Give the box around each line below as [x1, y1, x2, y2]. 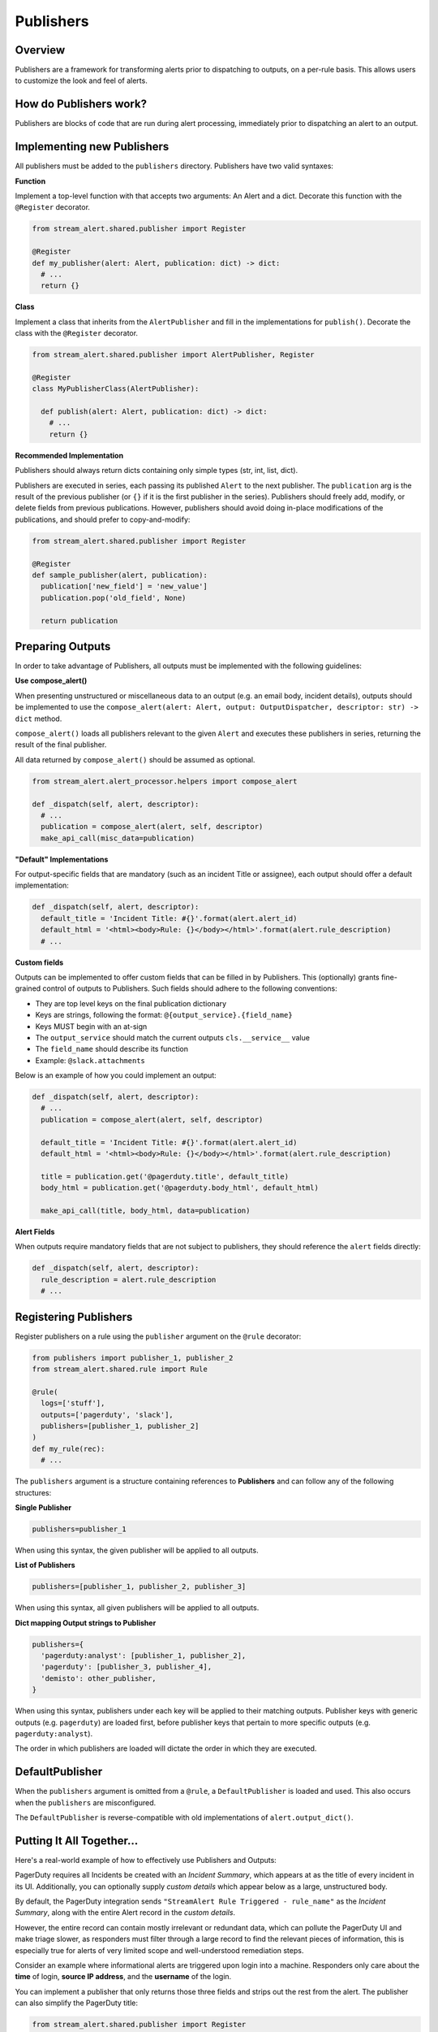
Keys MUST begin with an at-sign [35, 1021, 148, 1031]
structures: [15, 1487, 52, 1497]
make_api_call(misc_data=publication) [41, 833, 195, 843]
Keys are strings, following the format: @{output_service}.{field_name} [35, 1010, 293, 1020]
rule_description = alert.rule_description [41, 1274, 217, 1284]
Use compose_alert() [15, 675, 88, 686]
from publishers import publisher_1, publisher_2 [32, 1353, 234, 1362]
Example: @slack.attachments [35, 1055, 145, 1065]
